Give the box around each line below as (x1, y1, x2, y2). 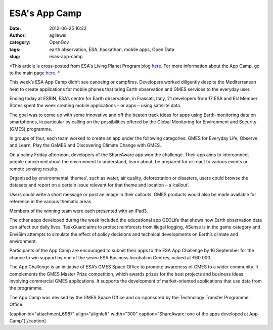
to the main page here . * (9, 70, 60, 76)
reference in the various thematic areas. (9, 199, 93, 205)
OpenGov (49, 39, 69, 45)
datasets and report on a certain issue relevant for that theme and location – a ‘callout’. (9, 182, 190, 188)
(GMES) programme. (9, 126, 53, 132)
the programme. (9, 285, 43, 291)
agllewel (49, 32, 67, 38)
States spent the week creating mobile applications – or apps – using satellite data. (9, 103, 181, 109)
